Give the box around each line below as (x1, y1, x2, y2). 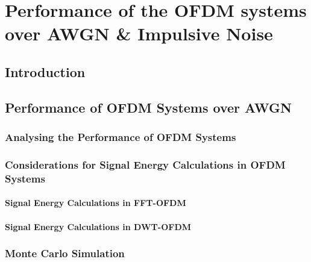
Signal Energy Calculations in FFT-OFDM (5, 196, 186, 209)
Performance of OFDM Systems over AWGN (5, 98, 292, 116)
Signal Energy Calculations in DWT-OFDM (5, 220, 192, 232)
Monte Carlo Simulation (5, 246, 125, 261)
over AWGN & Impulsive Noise (5, 21, 273, 46)
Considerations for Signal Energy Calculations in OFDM (5, 157, 286, 172)
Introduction (5, 62, 86, 81)
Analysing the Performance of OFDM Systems (5, 129, 236, 145)
